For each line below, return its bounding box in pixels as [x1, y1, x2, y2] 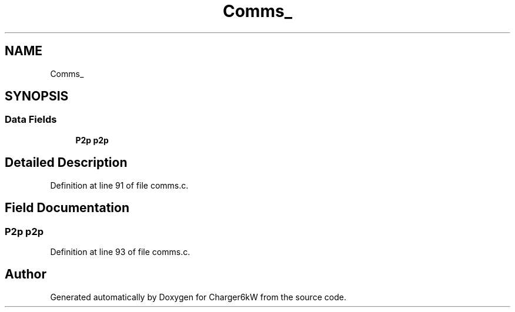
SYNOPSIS [5, 89, 69, 104]
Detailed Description [5, 155, 128, 170]
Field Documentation [5, 200, 129, 216]
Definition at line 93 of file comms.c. [50, 246, 190, 257]
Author [5, 267, 46, 282]
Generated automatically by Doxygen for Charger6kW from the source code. [50, 291, 346, 302]
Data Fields [5, 113, 57, 126]
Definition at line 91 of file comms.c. [50, 180, 189, 190]
